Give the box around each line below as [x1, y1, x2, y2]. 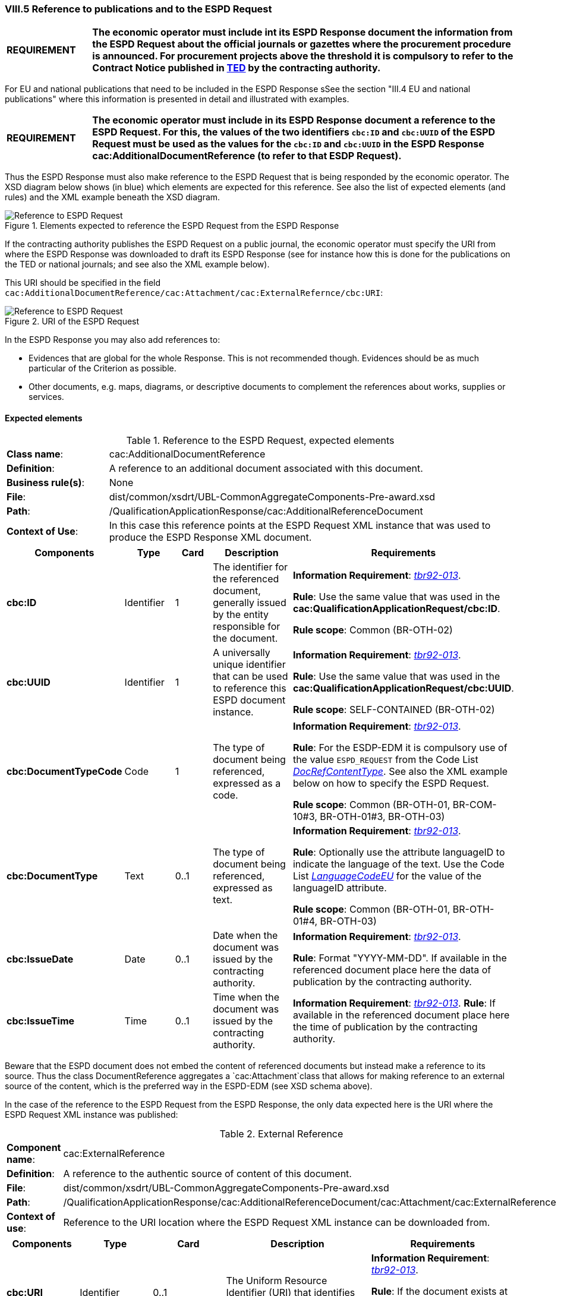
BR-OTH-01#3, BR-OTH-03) [320, 810, 445, 822]
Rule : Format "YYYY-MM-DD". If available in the [292, 951, 507, 964]
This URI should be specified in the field [5, 278, 161, 288]
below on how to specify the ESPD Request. [292, 777, 489, 789]
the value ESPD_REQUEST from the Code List [292, 753, 478, 765]
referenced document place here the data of [292, 963, 491, 976]
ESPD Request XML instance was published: [5, 1109, 178, 1120]
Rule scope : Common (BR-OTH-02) [292, 623, 453, 636]
